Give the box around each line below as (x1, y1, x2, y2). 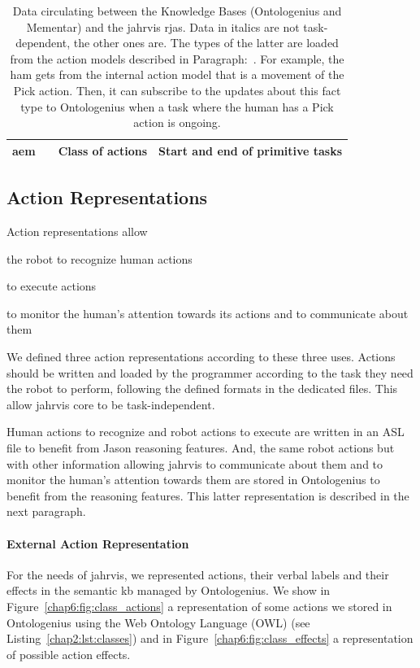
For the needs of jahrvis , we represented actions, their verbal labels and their (6, 565, 389, 583)
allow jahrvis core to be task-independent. (6, 395, 215, 413)
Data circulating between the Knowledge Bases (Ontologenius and (12, 2, 342, 19)
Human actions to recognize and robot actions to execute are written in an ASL (6, 423, 405, 440)
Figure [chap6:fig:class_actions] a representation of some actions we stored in (6, 597, 392, 614)
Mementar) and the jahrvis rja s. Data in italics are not (26, 18, 300, 35)
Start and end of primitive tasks (158, 142, 343, 159)
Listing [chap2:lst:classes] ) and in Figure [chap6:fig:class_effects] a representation (6, 630, 414, 647)
